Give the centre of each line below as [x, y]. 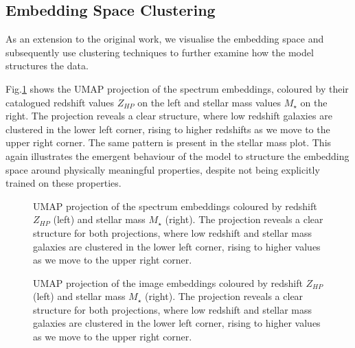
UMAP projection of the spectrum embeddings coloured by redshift [175, 206]
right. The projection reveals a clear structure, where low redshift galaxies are [169, 116]
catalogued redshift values [60, 102]
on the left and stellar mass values [209, 102]
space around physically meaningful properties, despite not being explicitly [163, 169]
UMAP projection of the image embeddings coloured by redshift [168, 282]
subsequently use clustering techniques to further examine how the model [160, 52]
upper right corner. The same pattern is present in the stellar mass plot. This [169, 142]
